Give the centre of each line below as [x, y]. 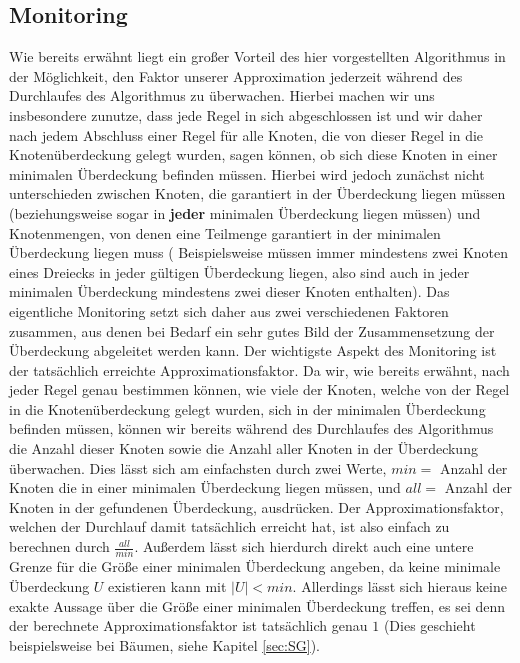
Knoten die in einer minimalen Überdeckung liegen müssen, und [205, 487]
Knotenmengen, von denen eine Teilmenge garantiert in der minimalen [225, 232]
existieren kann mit [167, 585]
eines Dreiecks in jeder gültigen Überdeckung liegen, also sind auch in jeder [239, 271]
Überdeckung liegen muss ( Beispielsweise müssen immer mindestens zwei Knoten [259, 252]
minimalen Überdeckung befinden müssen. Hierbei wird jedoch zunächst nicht [247, 173]
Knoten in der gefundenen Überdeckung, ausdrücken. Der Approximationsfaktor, [256, 506]
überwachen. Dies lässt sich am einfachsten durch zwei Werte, [198, 467]
